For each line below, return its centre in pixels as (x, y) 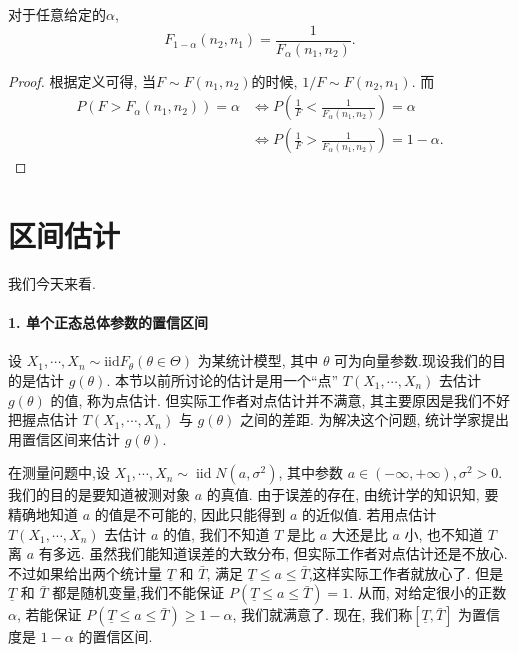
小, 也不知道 (444, 533)
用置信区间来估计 (64, 438)
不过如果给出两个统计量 (85, 572)
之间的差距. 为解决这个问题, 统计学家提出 (374, 419)
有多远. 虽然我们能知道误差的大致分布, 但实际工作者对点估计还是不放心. (273, 553)
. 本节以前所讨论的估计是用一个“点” (222, 380)
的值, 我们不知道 (216, 533)
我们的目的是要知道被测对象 (99, 494)
